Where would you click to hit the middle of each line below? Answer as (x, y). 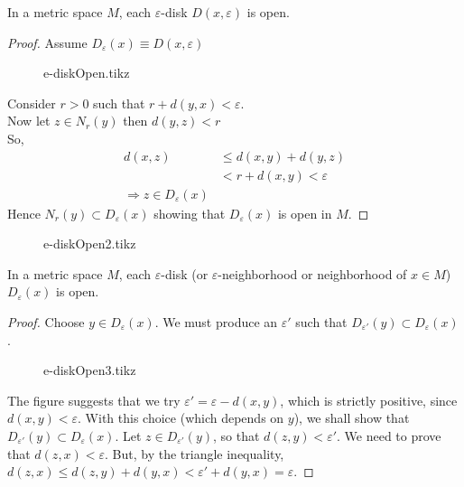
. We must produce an (216, 322)
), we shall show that (352, 418)
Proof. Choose (46, 322)
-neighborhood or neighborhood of (312, 273)
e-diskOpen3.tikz (90, 370)
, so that (237, 435)
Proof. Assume (47, 42)
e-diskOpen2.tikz (90, 243)
